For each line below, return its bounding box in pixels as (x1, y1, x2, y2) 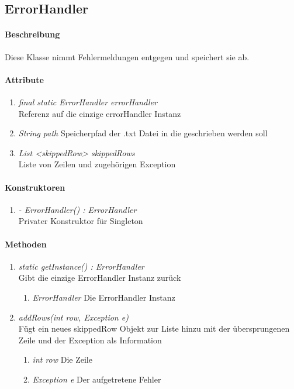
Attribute (5, 73, 44, 85)
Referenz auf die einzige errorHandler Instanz (18, 107, 181, 119)
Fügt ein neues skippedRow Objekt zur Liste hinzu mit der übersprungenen (18, 322, 290, 335)
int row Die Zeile (32, 353, 92, 366)
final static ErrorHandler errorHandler (18, 95, 157, 108)
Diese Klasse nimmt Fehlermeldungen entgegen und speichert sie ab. (5, 50, 250, 63)
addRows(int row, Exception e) (18, 311, 129, 323)
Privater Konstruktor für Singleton (18, 215, 143, 227)
